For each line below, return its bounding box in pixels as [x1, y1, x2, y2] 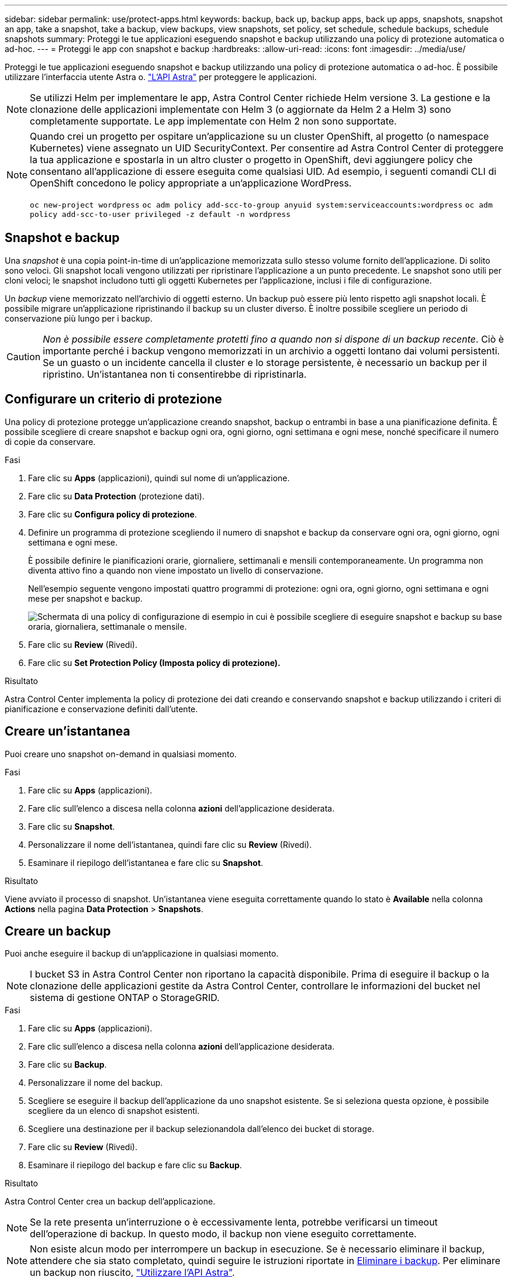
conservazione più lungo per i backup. [5, 313, 153, 323]
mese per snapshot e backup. [28, 593, 143, 603]
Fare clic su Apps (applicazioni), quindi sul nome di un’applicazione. [28, 472, 290, 483]
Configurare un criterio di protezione [5, 392, 222, 407]
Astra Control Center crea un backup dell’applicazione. [5, 1196, 216, 1207]
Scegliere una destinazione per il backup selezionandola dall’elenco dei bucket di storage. [28, 1124, 375, 1134]
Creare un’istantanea [5, 724, 130, 739]
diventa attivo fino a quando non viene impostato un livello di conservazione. [28, 565, 323, 575]
